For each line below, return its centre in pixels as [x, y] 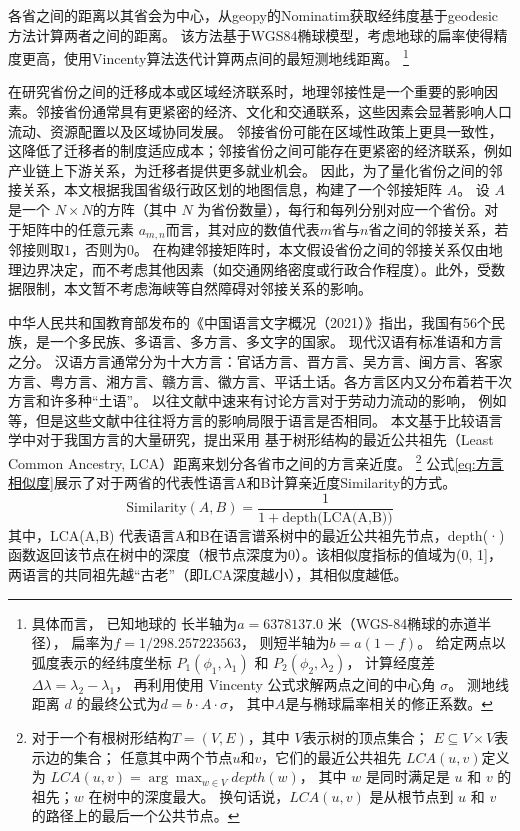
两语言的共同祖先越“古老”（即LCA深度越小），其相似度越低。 [208, 574]
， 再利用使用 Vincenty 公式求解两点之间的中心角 [275, 683]
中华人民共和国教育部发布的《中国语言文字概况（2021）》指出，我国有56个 [249, 321]
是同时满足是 [407, 776]
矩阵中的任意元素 [77, 228]
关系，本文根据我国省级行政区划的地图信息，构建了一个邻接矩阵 [231, 189]
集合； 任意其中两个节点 [153, 756]
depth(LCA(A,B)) [337, 517]
